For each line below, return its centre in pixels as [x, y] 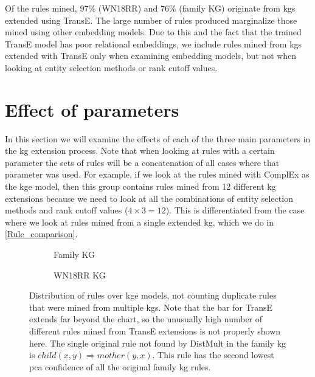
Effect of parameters [92, 109]
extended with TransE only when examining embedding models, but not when [151, 56]
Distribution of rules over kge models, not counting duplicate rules [153, 295]
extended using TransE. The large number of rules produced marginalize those [151, 20]
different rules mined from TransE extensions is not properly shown [155, 331]
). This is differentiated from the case [235, 210]
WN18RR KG [80, 275]
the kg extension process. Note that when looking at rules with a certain [140, 150]
